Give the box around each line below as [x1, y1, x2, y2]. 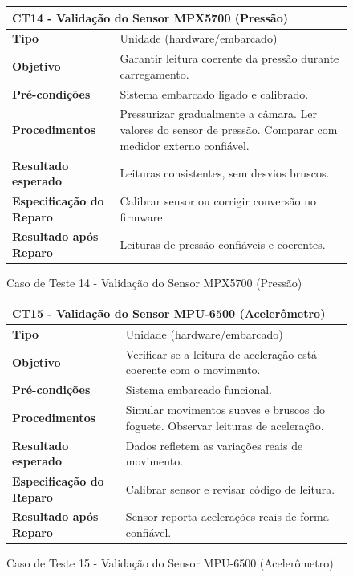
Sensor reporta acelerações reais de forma [125, 508, 329, 525]
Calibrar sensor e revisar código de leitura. [125, 480, 335, 497]
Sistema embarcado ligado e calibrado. [120, 85, 309, 102]
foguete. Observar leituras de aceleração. [125, 416, 324, 433]
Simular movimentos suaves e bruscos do [125, 401, 326, 418]
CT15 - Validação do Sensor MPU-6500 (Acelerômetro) [12, 305, 326, 322]
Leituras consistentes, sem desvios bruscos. [120, 165, 330, 181]
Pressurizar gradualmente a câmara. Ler [120, 105, 317, 122]
